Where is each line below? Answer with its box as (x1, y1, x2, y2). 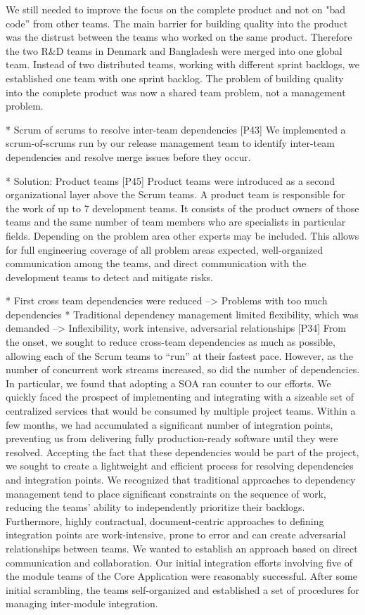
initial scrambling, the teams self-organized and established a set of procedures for (6, 582, 359, 597)
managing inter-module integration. (6, 596, 158, 611)
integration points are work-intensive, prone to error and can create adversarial (6, 527, 346, 542)
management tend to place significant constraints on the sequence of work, (6, 486, 326, 500)
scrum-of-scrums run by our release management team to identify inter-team (6, 136, 335, 150)
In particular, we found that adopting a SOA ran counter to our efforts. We (6, 375, 331, 390)
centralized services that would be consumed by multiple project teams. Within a (6, 403, 356, 418)
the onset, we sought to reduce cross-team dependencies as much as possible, (6, 335, 335, 349)
